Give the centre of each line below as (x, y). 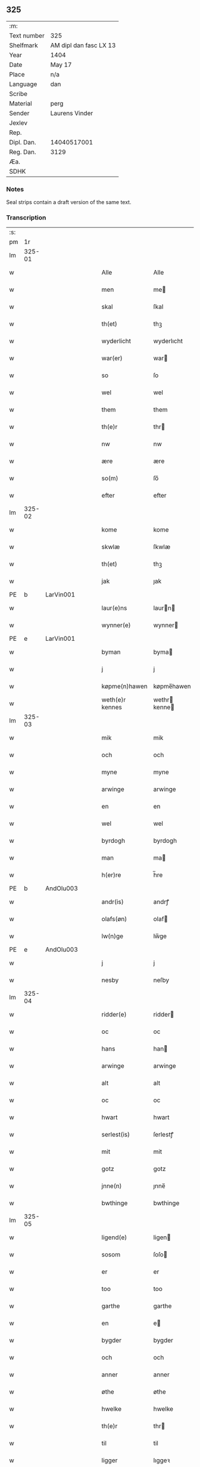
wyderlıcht (168, 341)
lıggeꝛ (162, 1460)
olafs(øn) (114, 919)
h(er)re (111, 875)
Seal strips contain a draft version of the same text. (69, 202)
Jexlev (18, 123)
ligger (110, 1460)
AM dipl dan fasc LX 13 (83, 45)
